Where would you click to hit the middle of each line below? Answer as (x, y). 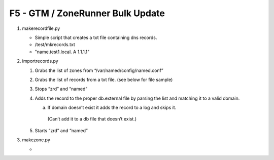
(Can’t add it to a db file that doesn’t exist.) (92, 119)
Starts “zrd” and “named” (61, 130)
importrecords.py (40, 61)
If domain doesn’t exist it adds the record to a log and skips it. (112, 108)
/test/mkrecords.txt (55, 45)
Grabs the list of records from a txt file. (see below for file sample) (104, 79)
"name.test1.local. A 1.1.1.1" (62, 52)
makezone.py (36, 140)
